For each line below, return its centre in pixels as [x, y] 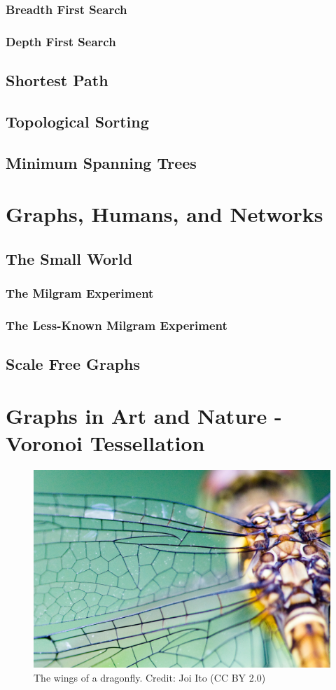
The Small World [69, 258]
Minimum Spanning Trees [101, 162]
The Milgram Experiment [80, 293]
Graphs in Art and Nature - [144, 415]
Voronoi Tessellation [105, 443]
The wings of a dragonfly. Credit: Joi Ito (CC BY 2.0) [150, 677]
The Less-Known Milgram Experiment [117, 325]
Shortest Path [57, 80]
